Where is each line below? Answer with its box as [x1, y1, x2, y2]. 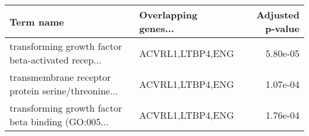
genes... [139, 21, 175, 35]
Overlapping [139, 8, 198, 21]
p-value [265, 21, 299, 35]
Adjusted [256, 8, 299, 21]
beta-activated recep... [10, 53, 102, 67]
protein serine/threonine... [10, 84, 118, 97]
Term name [10, 14, 64, 29]
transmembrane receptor [10, 70, 111, 84]
